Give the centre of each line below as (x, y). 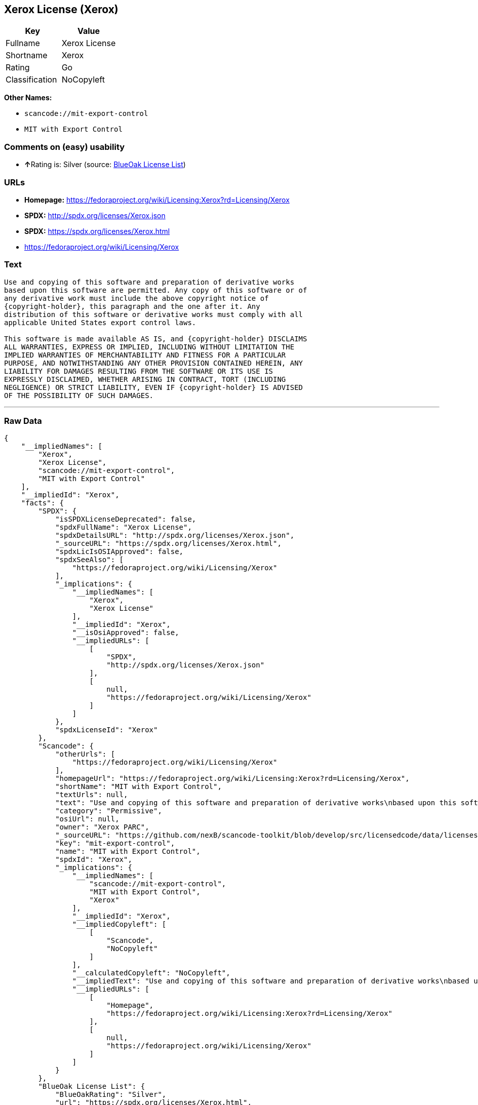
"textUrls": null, (92, 795)
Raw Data (23, 421)
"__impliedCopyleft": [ (119, 924)
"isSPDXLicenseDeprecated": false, (126, 519)
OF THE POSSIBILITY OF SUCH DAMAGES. (79, 395)
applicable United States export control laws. (100, 322)
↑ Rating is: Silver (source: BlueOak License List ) (105, 165)
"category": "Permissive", (109, 811)
